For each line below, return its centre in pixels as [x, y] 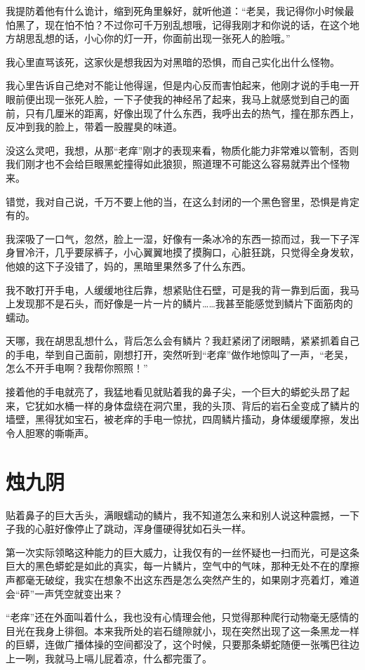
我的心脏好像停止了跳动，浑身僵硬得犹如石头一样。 [133, 529]
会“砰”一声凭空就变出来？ [65, 593]
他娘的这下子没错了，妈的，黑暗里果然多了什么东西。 [128, 266]
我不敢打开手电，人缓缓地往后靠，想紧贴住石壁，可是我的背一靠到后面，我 [178, 289]
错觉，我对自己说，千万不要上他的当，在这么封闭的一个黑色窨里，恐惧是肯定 [182, 201]
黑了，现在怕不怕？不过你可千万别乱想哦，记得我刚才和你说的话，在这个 [182, 24]
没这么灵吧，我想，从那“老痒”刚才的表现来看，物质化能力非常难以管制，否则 [182, 150]
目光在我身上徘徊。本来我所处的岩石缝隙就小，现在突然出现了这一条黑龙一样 [182, 630]
